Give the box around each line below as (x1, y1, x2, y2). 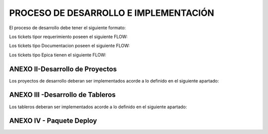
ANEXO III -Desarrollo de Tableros (9, 90, 116, 99)
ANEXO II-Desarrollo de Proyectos (9, 65, 117, 73)
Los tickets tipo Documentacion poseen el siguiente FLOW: (9, 43, 130, 49)
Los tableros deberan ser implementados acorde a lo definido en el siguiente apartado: (9, 104, 187, 110)
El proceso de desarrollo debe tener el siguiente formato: (9, 25, 126, 31)
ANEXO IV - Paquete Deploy (9, 117, 97, 125)
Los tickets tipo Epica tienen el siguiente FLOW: (9, 52, 106, 58)
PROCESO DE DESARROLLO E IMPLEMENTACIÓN (9, 7, 214, 18)
